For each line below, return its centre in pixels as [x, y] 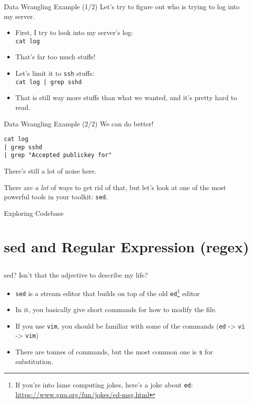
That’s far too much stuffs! [55, 57]
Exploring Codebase [34, 213]
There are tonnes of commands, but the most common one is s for [114, 352]
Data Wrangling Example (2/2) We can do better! [79, 123]
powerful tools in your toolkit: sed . [56, 197]
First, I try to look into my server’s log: [74, 32]
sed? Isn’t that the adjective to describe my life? [76, 275]
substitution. [34, 361]
